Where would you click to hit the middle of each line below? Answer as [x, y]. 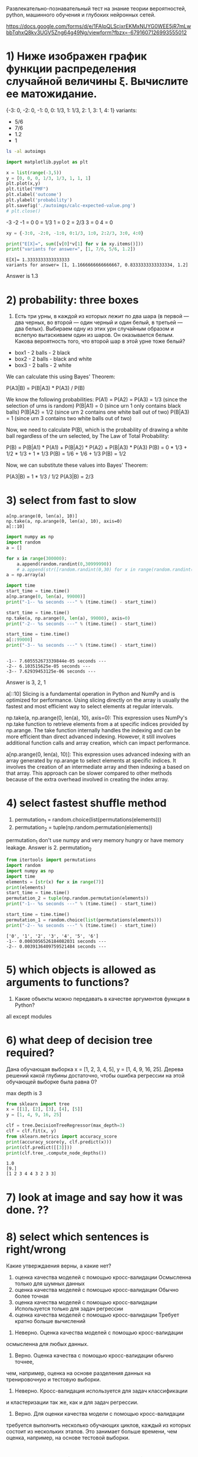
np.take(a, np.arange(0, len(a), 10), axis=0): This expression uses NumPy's [97, 718]
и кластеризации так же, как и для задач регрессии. [72, 1402]
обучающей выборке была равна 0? [52, 1082]
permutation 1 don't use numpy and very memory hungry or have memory [95, 841]
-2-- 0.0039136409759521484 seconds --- [57, 947]
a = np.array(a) [26, 575]
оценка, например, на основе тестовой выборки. [68, 1438]
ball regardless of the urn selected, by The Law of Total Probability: [88, 436]
